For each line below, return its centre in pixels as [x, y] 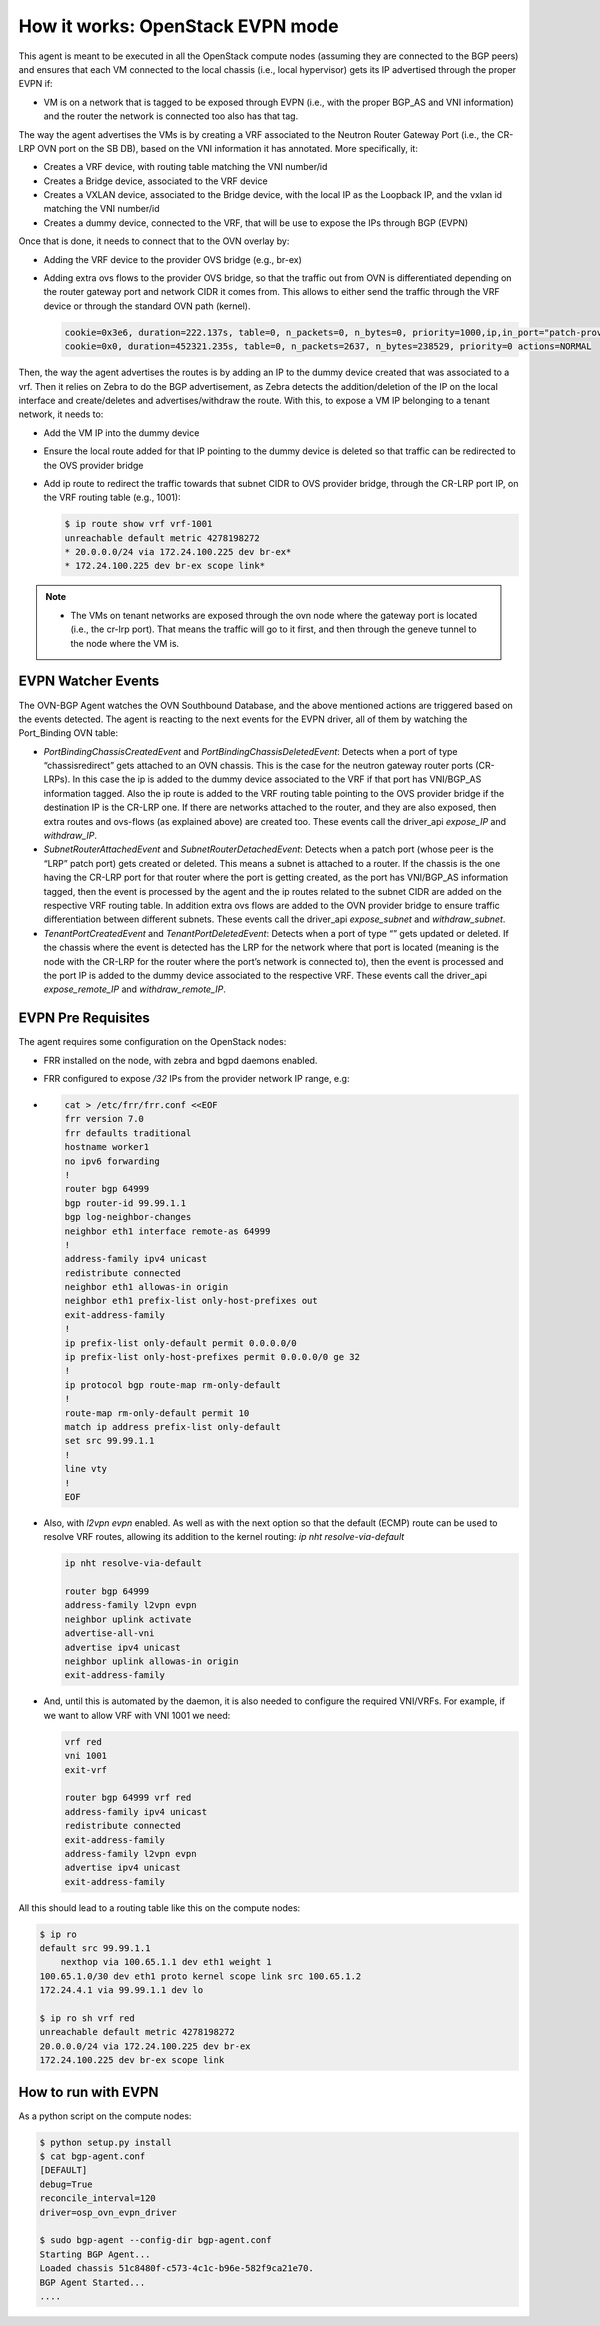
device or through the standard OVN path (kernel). [147, 306]
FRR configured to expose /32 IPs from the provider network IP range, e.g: [196, 1078]
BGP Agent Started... [92, 2282]
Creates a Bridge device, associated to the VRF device [156, 181]
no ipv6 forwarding [112, 1161]
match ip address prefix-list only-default [173, 1426]
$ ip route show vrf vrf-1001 [138, 524]
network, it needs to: [61, 414]
